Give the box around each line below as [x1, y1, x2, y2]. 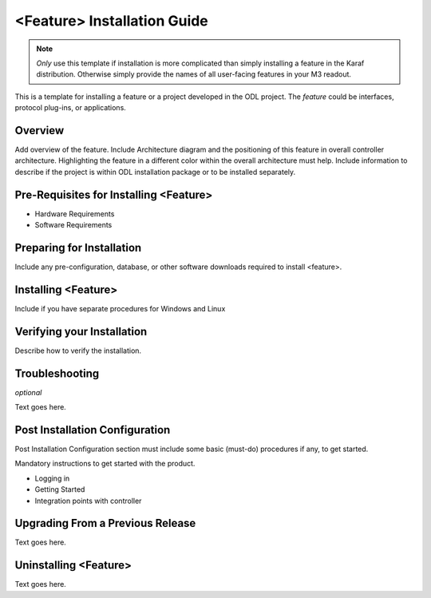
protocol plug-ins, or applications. [14, 103, 127, 113]
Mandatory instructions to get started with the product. [14, 459, 196, 469]
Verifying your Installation [14, 324, 148, 339]
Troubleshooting [14, 366, 100, 380]
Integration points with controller [34, 496, 142, 505]
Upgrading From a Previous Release [14, 517, 196, 530]
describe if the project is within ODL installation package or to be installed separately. [14, 167, 296, 176]
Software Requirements [34, 220, 113, 230]
